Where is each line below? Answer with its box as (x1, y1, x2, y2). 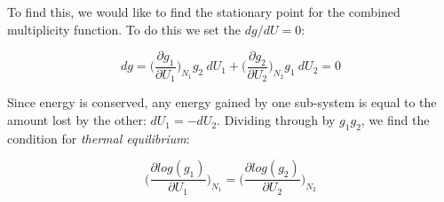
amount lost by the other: (7, 111, 147, 129)
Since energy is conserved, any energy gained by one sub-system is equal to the (7, 93, 437, 112)
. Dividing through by (217, 111, 336, 129)
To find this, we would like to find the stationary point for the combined (7, 3, 400, 20)
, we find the (361, 111, 430, 129)
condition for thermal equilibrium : (7, 128, 190, 147)
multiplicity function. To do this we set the (7, 19, 242, 38)
